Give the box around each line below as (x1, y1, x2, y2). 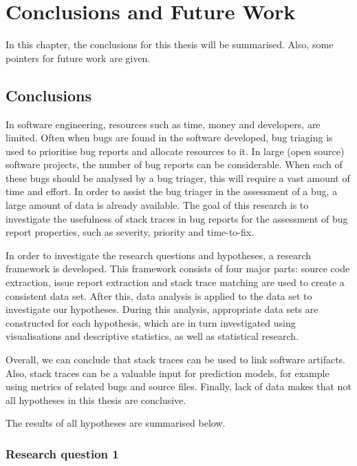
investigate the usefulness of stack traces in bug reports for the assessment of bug (6, 211, 348, 225)
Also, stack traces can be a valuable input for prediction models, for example (6, 365, 329, 380)
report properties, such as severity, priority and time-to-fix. (6, 225, 255, 239)
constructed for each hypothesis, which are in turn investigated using (6, 315, 296, 330)
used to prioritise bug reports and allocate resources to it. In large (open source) (6, 143, 345, 158)
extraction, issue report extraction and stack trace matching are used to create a (6, 275, 345, 290)
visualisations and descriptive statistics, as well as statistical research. (6, 329, 299, 343)
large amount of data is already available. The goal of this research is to (6, 198, 309, 212)
